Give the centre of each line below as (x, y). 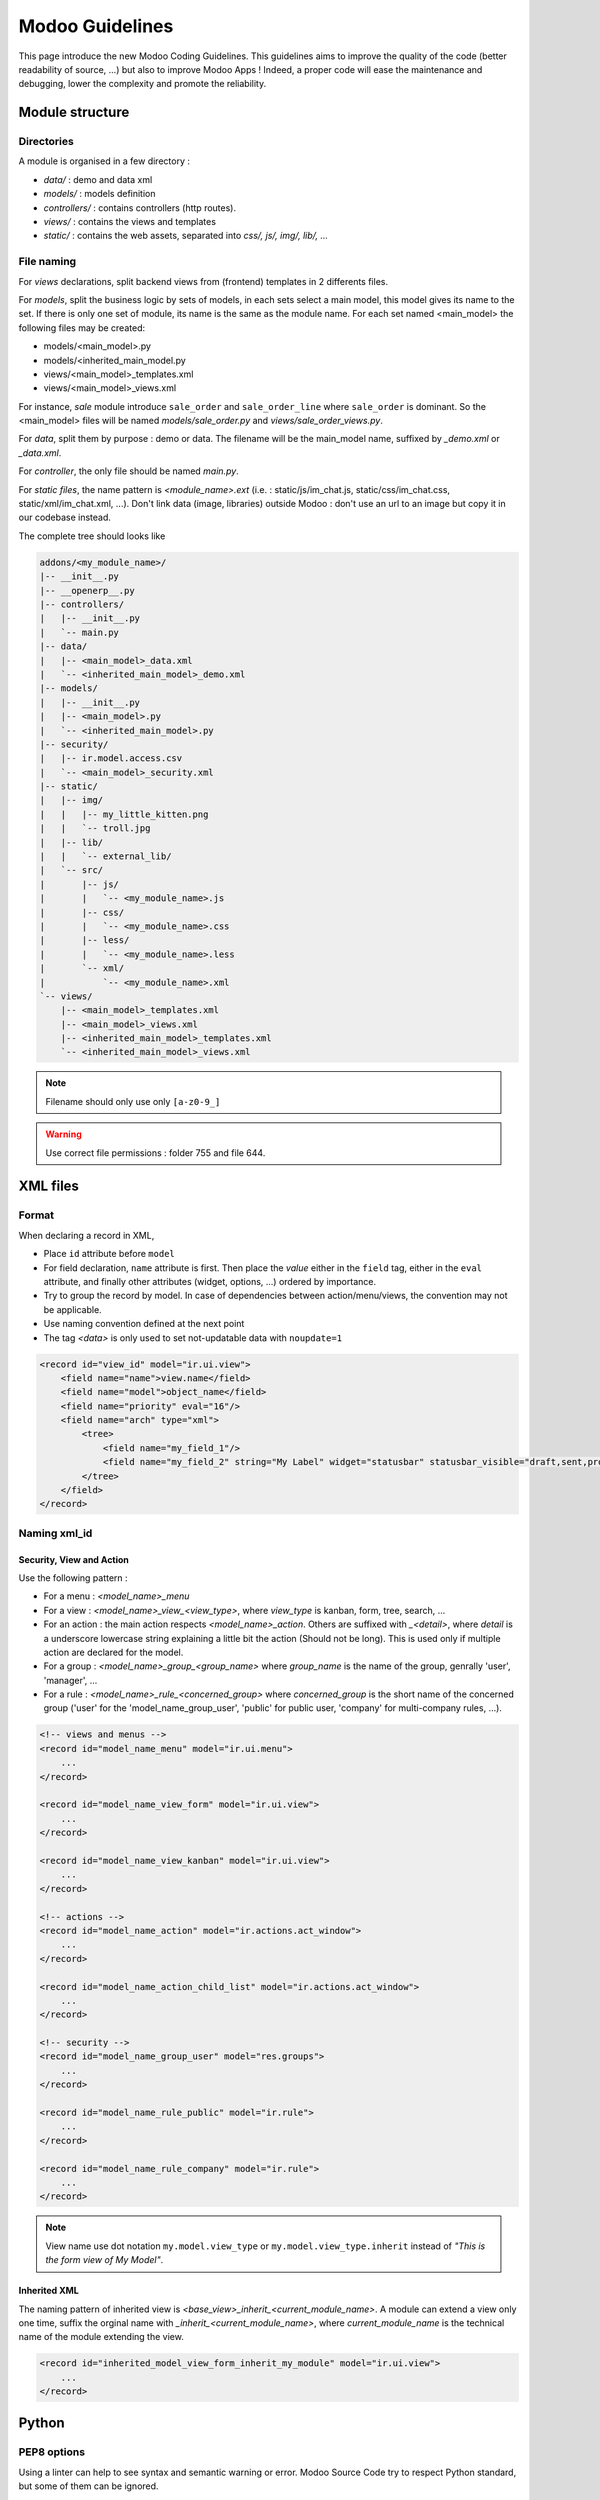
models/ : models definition (99, 194)
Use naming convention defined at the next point (144, 1324)
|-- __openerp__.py (87, 590)
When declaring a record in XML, (86, 1235)
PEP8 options (51, 2452)
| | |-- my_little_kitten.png (124, 814)
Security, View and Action (74, 1559)
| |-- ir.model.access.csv (111, 758)
